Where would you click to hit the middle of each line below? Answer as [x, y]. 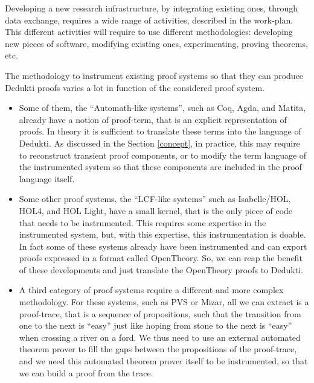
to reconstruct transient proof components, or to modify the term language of [163, 155]
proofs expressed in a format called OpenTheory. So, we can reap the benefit [161, 258]
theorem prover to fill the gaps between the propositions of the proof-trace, [158, 349]
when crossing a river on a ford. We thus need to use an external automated [160, 337]
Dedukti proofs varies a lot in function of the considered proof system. [135, 87]
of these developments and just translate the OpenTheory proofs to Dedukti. [161, 269]
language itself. [47, 178]
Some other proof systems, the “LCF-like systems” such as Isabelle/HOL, [155, 199]
